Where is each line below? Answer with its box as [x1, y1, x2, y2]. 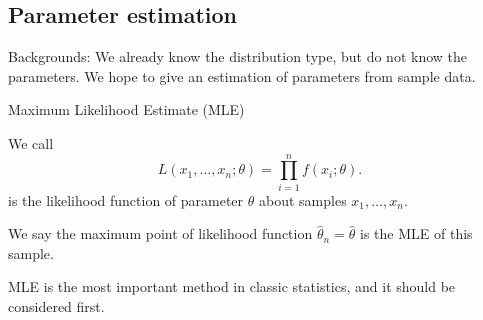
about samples [258, 189, 347, 210]
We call [8, 132, 54, 153]
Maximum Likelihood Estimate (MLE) [8, 99, 245, 120]
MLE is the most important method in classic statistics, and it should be [8, 276, 456, 297]
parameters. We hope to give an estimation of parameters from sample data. [8, 65, 476, 86]
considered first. [8, 296, 105, 317]
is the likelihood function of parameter [8, 189, 244, 210]
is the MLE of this [360, 223, 473, 244]
